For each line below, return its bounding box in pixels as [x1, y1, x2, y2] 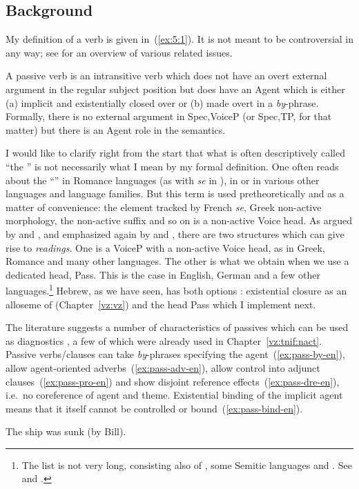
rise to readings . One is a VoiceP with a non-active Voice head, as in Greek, [6, 240, 325, 255]
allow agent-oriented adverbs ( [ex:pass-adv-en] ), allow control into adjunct [6, 360, 320, 375]
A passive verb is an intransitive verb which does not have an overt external [6, 68, 327, 83]
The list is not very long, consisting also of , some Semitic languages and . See [21, 457, 352, 472]
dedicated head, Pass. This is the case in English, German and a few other [6, 267, 321, 281]
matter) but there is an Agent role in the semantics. [6, 122, 226, 137]
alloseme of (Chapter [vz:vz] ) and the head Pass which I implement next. [6, 297, 316, 311]
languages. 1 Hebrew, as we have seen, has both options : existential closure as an [6, 281, 347, 297]
